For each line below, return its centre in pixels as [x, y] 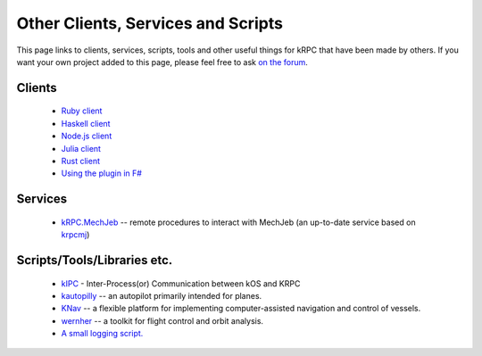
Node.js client [87, 136]
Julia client [81, 148]
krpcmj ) [75, 235]
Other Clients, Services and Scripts [150, 23]
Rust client [80, 161]
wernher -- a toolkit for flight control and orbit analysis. [162, 320]
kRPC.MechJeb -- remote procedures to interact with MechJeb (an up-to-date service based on [238, 222]
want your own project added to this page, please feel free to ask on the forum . [162, 62]
